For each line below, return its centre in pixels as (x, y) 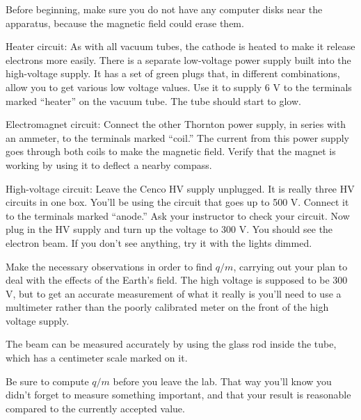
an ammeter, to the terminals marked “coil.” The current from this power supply (177, 137)
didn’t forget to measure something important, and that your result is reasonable (178, 395)
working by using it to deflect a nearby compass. (109, 164)
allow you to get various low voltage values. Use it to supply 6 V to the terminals (179, 87)
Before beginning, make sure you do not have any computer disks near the (164, 9)
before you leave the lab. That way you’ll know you (222, 381)
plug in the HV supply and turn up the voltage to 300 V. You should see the (169, 229)
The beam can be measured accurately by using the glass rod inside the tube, (171, 344)
